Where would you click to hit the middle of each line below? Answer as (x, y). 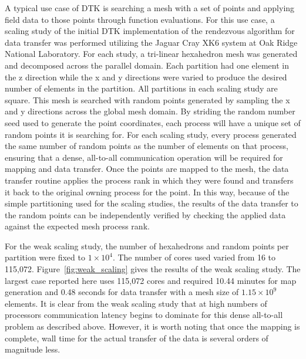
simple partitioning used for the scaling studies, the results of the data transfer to (152, 203)
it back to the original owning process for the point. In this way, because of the (147, 192)
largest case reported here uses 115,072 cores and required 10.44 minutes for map (151, 280)
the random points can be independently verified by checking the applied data (145, 214)
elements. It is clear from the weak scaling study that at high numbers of (136, 303)
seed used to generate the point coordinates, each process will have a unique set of (153, 122)
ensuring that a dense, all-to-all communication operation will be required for (144, 157)
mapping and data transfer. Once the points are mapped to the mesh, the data (147, 169)
